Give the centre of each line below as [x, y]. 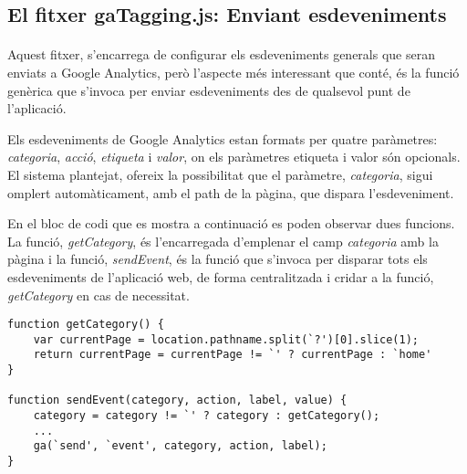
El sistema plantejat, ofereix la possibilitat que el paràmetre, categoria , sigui [220, 174]
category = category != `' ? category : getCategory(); [207, 416]
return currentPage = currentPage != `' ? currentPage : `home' [233, 355]
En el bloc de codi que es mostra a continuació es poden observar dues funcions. [231, 223]
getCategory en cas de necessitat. [99, 295]
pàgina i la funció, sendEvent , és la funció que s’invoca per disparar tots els [218, 259]
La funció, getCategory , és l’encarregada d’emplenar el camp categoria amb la [223, 241]
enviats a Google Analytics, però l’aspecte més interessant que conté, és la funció [233, 72]
